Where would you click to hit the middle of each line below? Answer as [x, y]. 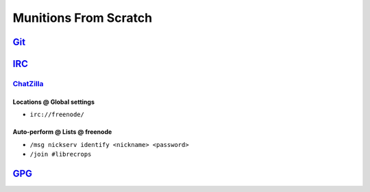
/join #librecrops [61, 154]
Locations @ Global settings [54, 102]
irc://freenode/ [57, 115]
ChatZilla [28, 83]
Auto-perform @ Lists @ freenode [62, 132]
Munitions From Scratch [83, 18]
